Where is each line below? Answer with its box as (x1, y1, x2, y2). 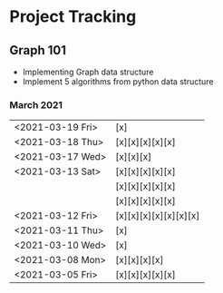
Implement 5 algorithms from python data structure (22, 76, 214, 87)
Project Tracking (9, 6, 137, 27)
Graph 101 (9, 43, 66, 58)
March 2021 (9, 98, 63, 111)
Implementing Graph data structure (22, 66, 154, 77)
